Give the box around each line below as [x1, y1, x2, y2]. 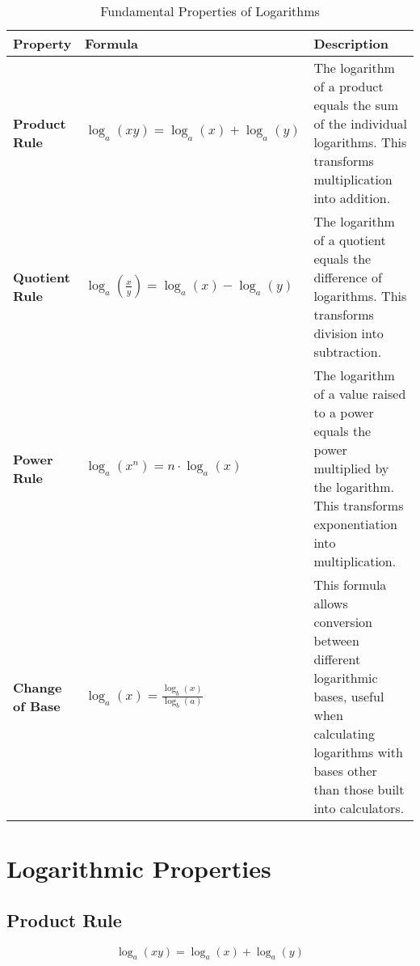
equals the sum [313, 95, 399, 114]
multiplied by [313, 459, 389, 477]
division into [313, 324, 384, 342]
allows [313, 594, 348, 612]
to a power [313, 403, 374, 422]
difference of [313, 268, 382, 286]
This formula [313, 575, 387, 594]
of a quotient [313, 231, 386, 249]
